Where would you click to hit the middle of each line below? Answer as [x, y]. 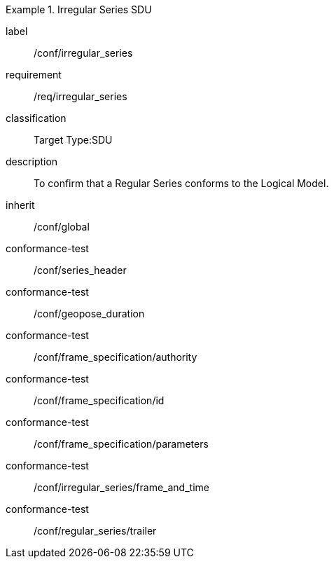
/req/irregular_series [81, 96]
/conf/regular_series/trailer [95, 531]
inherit [20, 205]
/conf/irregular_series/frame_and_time [121, 487]
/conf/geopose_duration [89, 314]
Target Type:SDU [73, 140]
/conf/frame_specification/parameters [121, 444]
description [32, 161]
